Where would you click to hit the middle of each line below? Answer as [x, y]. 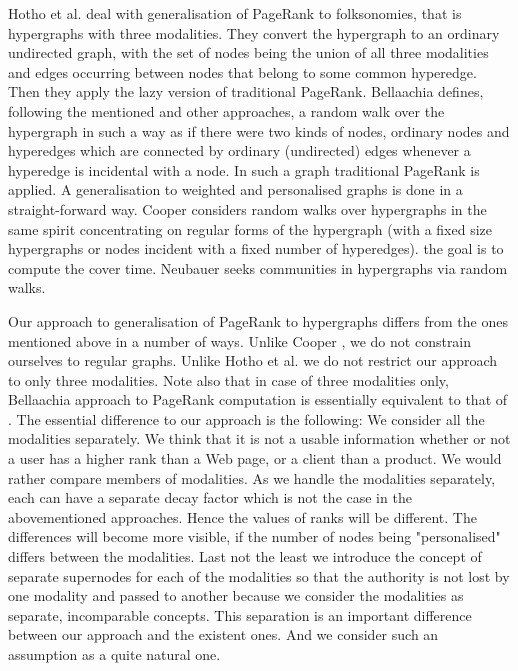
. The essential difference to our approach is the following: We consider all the [246, 418]
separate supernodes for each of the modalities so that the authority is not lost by [259, 575]
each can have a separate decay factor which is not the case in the [210, 497]
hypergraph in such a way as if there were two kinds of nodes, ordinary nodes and [259, 130]
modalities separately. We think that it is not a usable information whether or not [259, 438]
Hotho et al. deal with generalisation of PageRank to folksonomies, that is [235, 13]
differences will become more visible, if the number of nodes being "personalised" [254, 536]
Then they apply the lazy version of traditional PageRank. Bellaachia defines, [246, 91]
